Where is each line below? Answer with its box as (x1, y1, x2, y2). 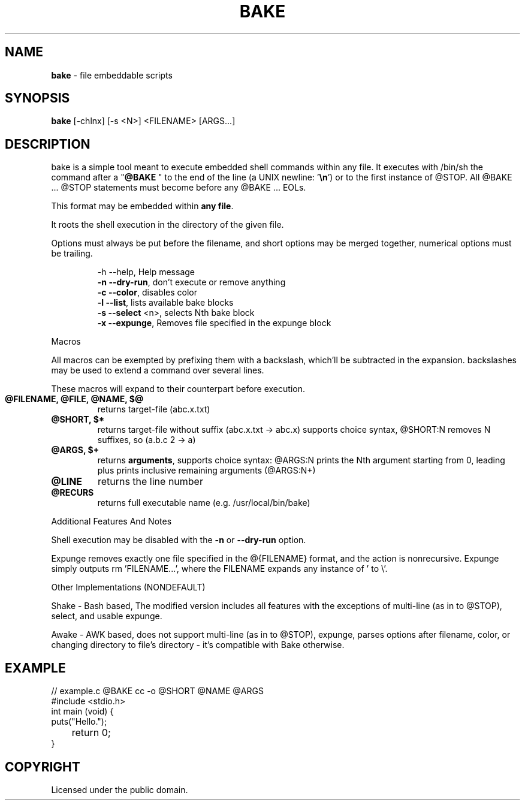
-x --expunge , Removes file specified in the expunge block (97, 318, 331, 328)
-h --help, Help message (97, 267, 195, 278)
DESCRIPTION (5, 136, 90, 152)
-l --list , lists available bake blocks (97, 297, 234, 308)
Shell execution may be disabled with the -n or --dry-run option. (51, 535, 306, 545)
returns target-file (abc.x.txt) (97, 404, 210, 415)
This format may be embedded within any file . (51, 201, 234, 212)
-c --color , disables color (97, 287, 197, 298)
